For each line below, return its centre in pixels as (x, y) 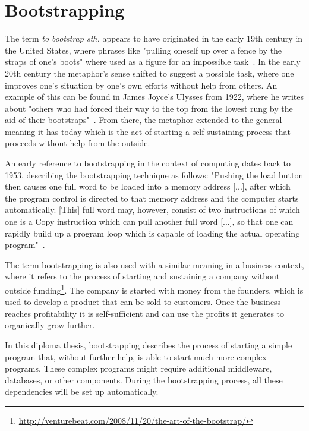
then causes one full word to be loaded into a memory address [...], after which (148, 186)
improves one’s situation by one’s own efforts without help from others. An (141, 85)
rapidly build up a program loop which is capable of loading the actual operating (152, 233)
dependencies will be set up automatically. (82, 391)
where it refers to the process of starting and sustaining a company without (142, 276)
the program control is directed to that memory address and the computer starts (152, 198)
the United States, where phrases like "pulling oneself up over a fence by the (144, 50)
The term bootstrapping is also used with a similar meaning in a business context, (154, 264)
